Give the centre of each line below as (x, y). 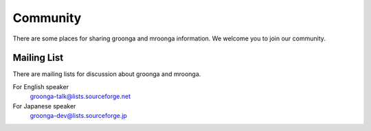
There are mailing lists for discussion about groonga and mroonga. (107, 74)
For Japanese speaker (44, 106)
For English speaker (41, 86)
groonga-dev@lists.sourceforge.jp (78, 116)
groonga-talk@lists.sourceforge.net (80, 97)
